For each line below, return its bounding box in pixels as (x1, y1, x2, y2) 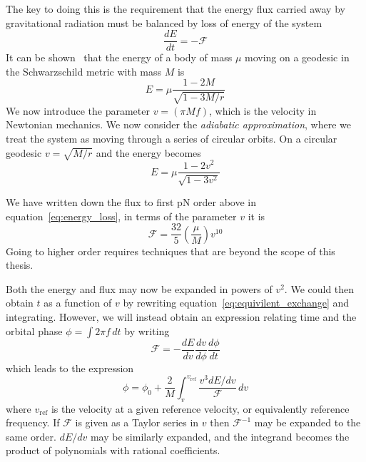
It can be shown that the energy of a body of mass (6, 50, 233, 65)
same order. (6, 428, 56, 443)
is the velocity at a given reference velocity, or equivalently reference (51, 401, 350, 416)
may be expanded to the (254, 415, 361, 430)
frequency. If (6, 415, 60, 430)
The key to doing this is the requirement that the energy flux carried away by (6, 1, 345, 16)
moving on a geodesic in (244, 50, 350, 65)
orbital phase (6, 323, 63, 338)
